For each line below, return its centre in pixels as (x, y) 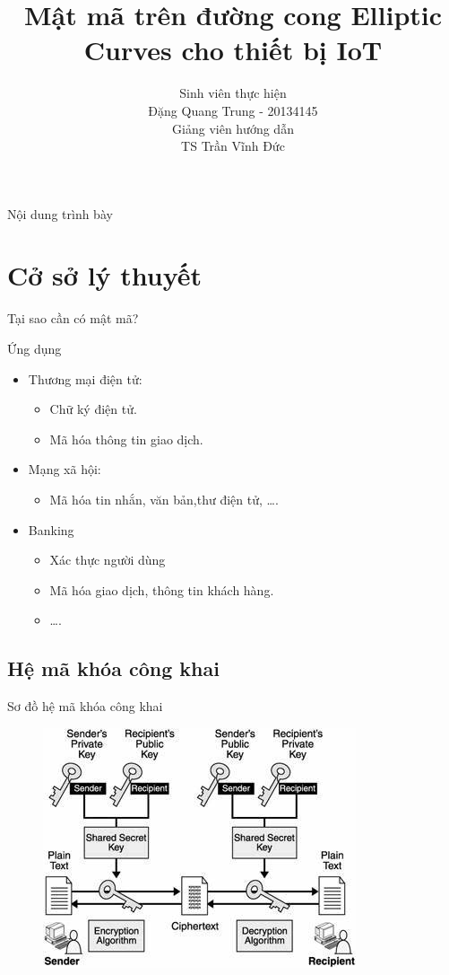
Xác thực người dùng (108, 560)
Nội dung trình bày (60, 213)
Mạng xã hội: (65, 469)
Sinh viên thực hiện (233, 93)
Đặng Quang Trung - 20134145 (233, 110)
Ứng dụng (35, 348)
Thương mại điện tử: (85, 378)
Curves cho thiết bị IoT (233, 50)
